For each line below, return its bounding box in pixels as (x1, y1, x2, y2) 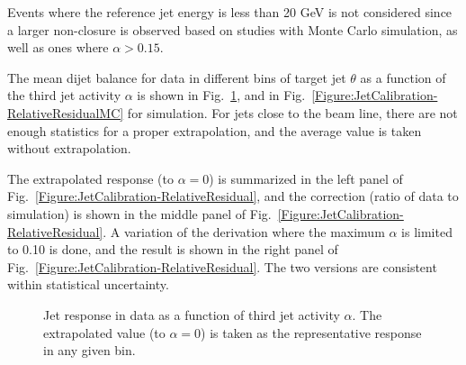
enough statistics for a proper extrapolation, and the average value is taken (7, 121, 422, 140)
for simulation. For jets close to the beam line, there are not (127, 103, 458, 122)
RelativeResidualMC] (7, 103, 124, 122)
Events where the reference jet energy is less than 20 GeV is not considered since (7, 3, 453, 21)
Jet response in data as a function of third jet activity (43, 305, 340, 324)
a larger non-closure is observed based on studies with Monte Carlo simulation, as (7, 20, 458, 39)
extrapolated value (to (43, 323, 166, 342)
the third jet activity (7, 86, 121, 105)
